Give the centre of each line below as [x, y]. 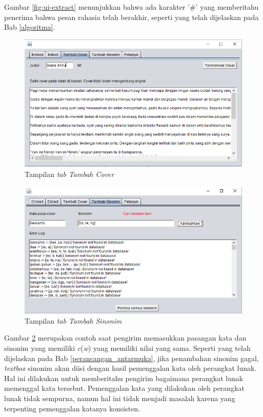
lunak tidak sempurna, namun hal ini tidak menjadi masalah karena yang [120, 398]
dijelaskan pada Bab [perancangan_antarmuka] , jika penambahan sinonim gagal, [131, 358]
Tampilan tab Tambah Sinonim [73, 320]
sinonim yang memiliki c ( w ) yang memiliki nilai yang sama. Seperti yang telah [127, 348]
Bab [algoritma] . [30, 27]
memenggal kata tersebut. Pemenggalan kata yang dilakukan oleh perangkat [124, 388]
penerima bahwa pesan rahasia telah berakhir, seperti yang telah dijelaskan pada [131, 17]
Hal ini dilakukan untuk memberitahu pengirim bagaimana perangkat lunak [124, 378]
